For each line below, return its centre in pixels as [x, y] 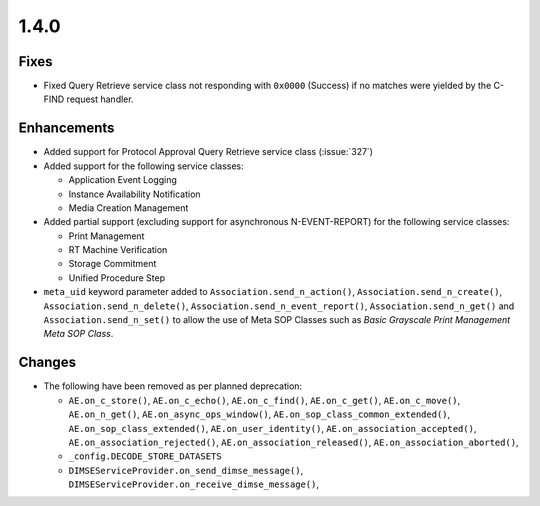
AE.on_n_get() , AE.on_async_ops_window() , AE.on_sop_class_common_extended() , [259, 414]
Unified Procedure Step [117, 277]
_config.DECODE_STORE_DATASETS [145, 456]
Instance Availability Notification [134, 194]
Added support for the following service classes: [143, 166]
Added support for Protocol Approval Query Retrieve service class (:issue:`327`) [208, 152]
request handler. [100, 99]
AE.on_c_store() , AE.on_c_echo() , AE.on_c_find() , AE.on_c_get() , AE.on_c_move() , [264, 400]
